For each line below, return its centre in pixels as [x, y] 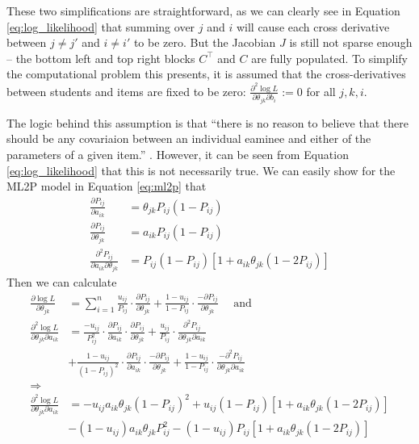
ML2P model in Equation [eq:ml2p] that [107, 186]
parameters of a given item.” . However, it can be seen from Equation [178, 154]
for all [321, 91]
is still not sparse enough [351, 42]
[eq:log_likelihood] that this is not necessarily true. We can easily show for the [201, 170]
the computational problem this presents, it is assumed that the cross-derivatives [206, 74]
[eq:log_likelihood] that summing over [101, 26]
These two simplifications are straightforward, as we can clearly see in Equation [203, 10]
